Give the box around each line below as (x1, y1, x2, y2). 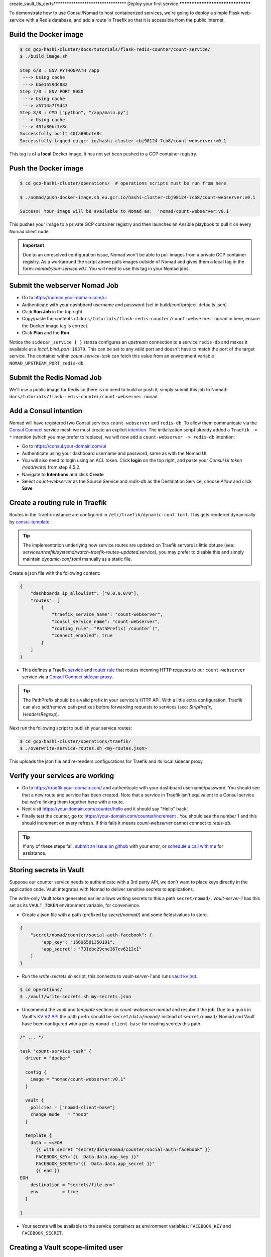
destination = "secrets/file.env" (30, 1182, 115, 1188)
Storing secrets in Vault (9, 866, 85, 874)
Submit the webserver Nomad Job (9, 282, 119, 290)
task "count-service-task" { (20, 1048, 92, 1054)
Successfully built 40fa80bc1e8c (20, 131, 102, 137)
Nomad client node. (9, 228, 50, 234)
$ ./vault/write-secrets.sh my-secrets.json (20, 994, 131, 1000)
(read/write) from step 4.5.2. (22, 464, 81, 470)
